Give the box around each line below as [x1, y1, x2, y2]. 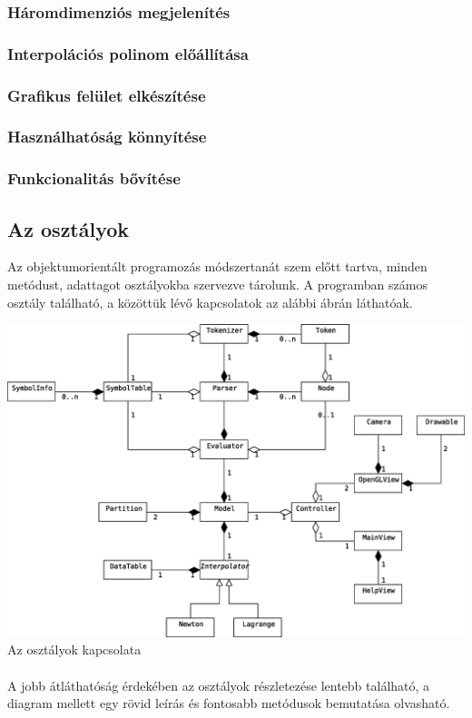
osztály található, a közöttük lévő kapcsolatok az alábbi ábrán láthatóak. [7, 292, 413, 311]
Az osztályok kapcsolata [7, 640, 142, 659]
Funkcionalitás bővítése [7, 167, 181, 190]
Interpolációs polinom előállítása [7, 42, 249, 64]
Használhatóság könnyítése [7, 125, 207, 148]
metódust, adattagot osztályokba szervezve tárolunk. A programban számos [7, 275, 428, 294]
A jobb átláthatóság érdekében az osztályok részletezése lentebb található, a [7, 675, 430, 694]
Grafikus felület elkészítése [7, 84, 206, 106]
